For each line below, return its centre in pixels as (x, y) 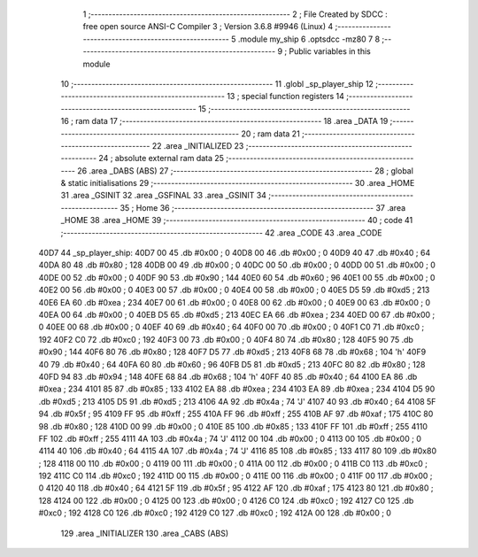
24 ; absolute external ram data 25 (162, 159)
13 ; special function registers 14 (286, 97)
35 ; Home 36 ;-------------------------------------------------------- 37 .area (263, 207)
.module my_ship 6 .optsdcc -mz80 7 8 (309, 39)
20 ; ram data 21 (270, 134)
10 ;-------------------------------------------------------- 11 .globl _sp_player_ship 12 (217, 83)
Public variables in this (330, 51)
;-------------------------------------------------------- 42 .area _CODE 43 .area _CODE (221, 232)
